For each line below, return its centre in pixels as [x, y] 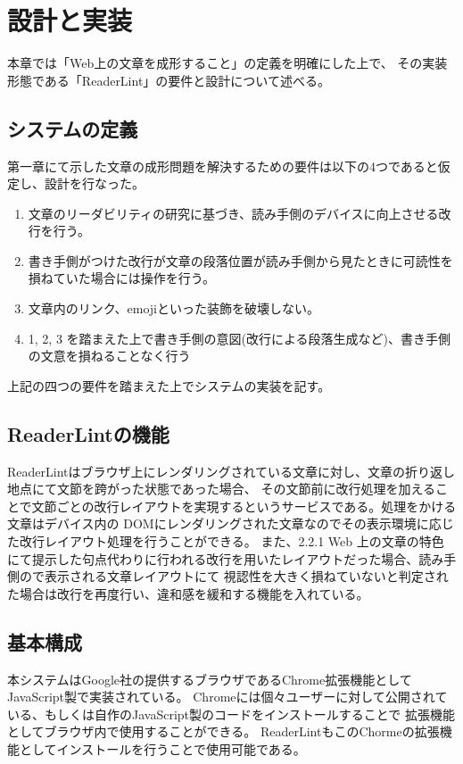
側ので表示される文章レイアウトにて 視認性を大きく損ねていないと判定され [228, 576]
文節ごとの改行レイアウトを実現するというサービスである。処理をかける [244, 506]
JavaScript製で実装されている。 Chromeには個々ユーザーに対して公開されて [227, 697]
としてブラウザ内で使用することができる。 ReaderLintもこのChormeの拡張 [223, 731]
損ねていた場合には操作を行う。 [121, 278]
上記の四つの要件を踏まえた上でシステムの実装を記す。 [169, 385]
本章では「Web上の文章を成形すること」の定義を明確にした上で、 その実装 [227, 63]
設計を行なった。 [94, 183]
